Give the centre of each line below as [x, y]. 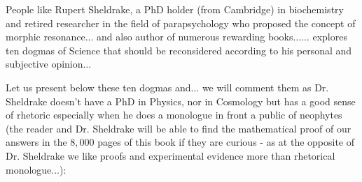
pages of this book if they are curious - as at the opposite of [226, 142]
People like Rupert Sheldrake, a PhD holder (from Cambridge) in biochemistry [175, 9]
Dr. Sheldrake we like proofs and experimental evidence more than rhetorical [170, 155]
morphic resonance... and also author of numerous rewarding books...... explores [176, 37]
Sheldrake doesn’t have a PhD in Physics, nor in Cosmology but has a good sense [181, 101]
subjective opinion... [49, 64]
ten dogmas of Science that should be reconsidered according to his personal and [179, 50]
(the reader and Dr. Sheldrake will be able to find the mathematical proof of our [179, 128]
